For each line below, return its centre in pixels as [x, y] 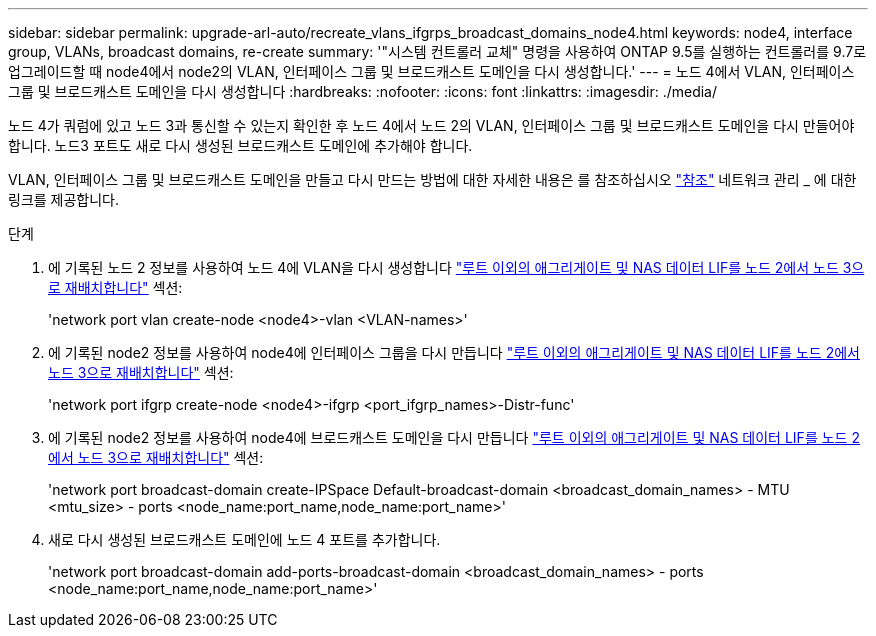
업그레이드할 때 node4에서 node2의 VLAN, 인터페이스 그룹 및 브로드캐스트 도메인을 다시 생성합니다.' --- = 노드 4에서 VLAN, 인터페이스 [431, 71]
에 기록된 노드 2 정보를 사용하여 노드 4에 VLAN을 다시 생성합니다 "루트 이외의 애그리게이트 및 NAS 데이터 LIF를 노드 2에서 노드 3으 [456, 267]
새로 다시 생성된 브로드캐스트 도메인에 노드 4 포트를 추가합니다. [244, 539]
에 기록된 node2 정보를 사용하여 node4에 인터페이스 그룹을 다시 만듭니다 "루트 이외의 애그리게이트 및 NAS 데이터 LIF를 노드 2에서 [454, 352]
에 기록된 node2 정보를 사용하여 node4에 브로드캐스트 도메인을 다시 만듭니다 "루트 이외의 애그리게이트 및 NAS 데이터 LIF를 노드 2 [454, 437]
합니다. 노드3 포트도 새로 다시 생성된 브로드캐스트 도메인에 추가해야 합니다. [240, 145]
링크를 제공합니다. [64, 199]
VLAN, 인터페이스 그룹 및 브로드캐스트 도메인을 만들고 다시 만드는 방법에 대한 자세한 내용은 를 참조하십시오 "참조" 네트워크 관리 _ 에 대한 [432, 179]
